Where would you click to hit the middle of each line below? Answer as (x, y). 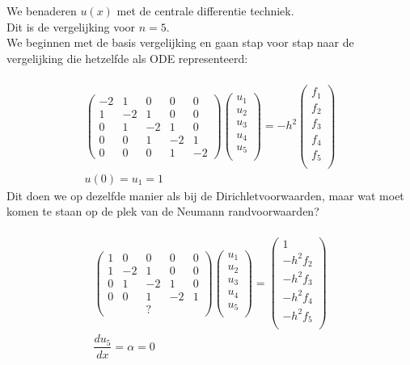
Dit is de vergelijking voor (71, 26)
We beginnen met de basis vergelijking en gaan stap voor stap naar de (180, 42)
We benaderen (42, 10)
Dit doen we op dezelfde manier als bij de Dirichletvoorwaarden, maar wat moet (205, 195)
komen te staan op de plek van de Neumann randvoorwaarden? (163, 211)
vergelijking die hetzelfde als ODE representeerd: (127, 58)
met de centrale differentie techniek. (205, 10)
